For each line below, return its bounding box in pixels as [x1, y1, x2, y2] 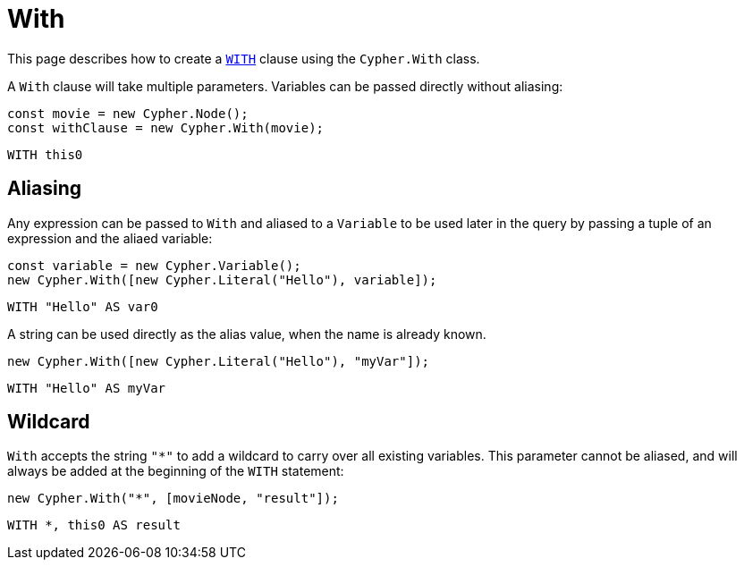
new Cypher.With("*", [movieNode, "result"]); [7, 491, 339, 506]
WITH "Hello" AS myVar [7, 380, 166, 395]
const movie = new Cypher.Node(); [7, 106, 249, 121]
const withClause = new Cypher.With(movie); [7, 120, 325, 135]
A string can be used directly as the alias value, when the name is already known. [7, 326, 486, 342]
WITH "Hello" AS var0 [7, 299, 158, 314]
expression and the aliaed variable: [7, 230, 213, 246]
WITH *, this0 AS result [7, 518, 181, 533]
